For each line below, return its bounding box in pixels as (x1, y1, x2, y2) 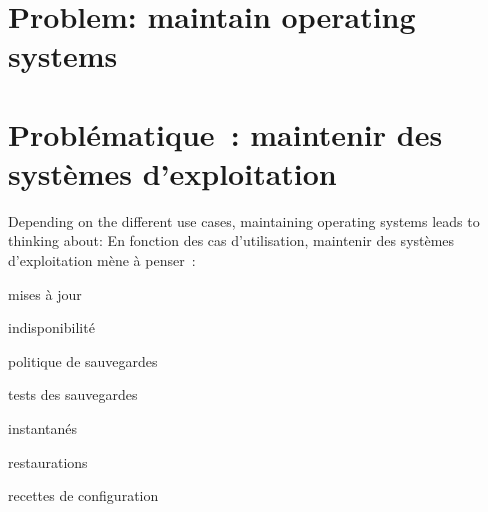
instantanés (8, 418, 77, 439)
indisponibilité (8, 317, 95, 338)
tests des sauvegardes (8, 384, 138, 405)
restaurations (8, 451, 88, 472)
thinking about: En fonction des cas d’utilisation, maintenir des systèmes (8, 230, 455, 251)
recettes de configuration (8, 485, 159, 506)
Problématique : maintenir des (8, 113, 443, 154)
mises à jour (8, 283, 82, 304)
